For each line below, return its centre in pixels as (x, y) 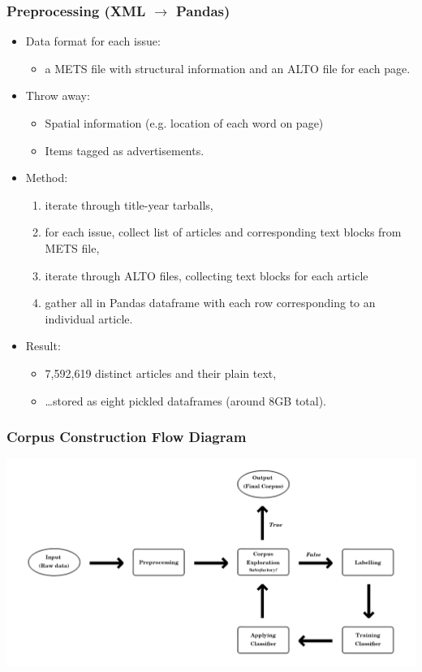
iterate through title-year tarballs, (129, 204)
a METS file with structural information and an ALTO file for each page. (228, 68)
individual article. (89, 318)
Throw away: (58, 95)
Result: (43, 346)
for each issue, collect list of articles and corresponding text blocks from (223, 232)
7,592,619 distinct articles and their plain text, (161, 373)
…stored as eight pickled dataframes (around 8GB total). (186, 400)
